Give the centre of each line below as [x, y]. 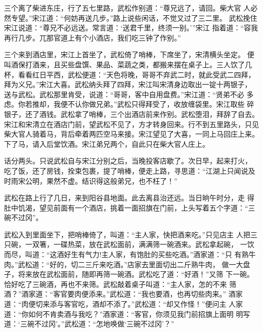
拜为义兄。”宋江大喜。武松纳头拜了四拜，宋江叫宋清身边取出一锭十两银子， [128, 84]
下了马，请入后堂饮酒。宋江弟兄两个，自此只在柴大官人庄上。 [107, 143]
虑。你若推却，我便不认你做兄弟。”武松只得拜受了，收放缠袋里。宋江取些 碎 [129, 104]
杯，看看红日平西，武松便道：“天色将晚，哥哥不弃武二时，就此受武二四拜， [130, 74]
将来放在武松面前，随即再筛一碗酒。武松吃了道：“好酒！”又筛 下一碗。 [136, 274]
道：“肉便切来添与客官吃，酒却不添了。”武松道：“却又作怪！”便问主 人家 [124, 304]
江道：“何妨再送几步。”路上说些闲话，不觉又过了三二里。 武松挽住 [148, 17]
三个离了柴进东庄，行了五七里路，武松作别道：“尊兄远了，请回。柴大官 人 [127, 8]
